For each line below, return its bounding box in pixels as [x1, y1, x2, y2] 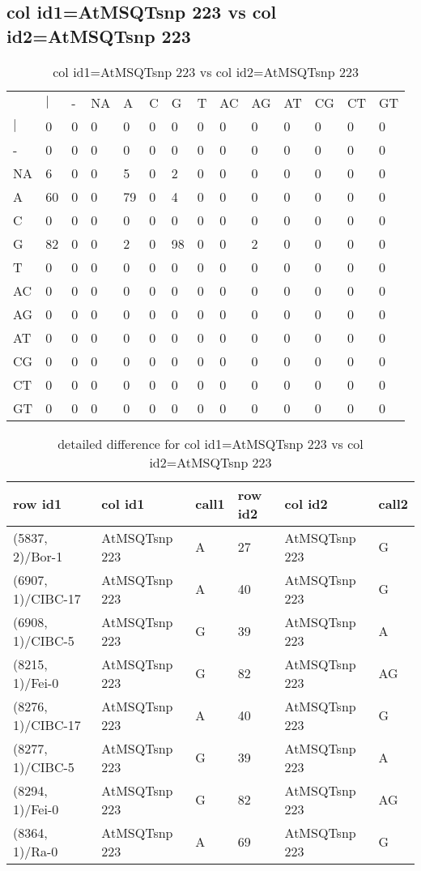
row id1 [13, 494, 62, 514]
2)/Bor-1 [13, 546, 63, 566]
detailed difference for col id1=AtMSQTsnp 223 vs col [57, 433, 364, 453]
